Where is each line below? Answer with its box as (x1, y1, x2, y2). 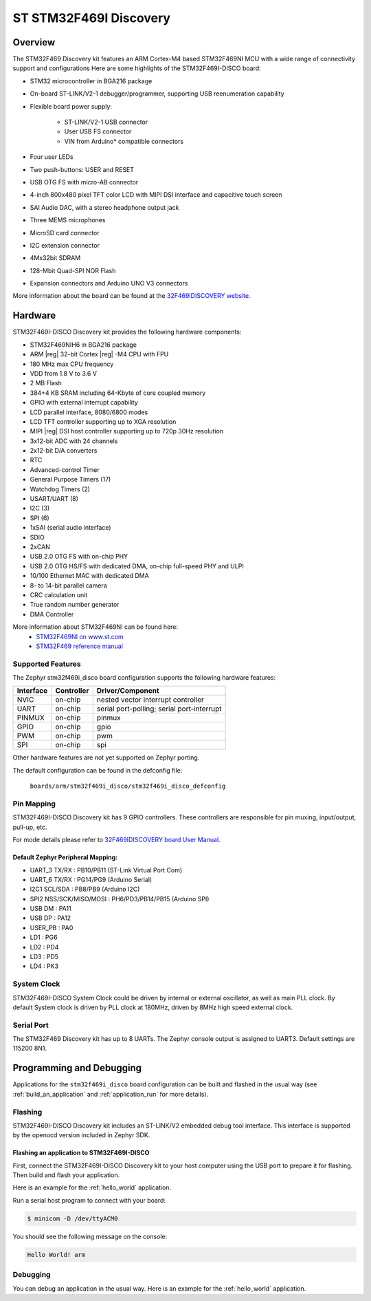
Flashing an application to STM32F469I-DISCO (12, 1149, 150, 1157)
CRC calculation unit (30, 590, 88, 599)
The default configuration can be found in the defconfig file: (12, 766, 183, 774)
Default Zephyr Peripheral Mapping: (12, 853, 118, 861)
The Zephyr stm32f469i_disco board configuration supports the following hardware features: (12, 674, 276, 682)
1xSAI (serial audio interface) (30, 524, 111, 532)
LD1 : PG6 (30, 933, 58, 942)
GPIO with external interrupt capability (30, 398, 139, 407)
